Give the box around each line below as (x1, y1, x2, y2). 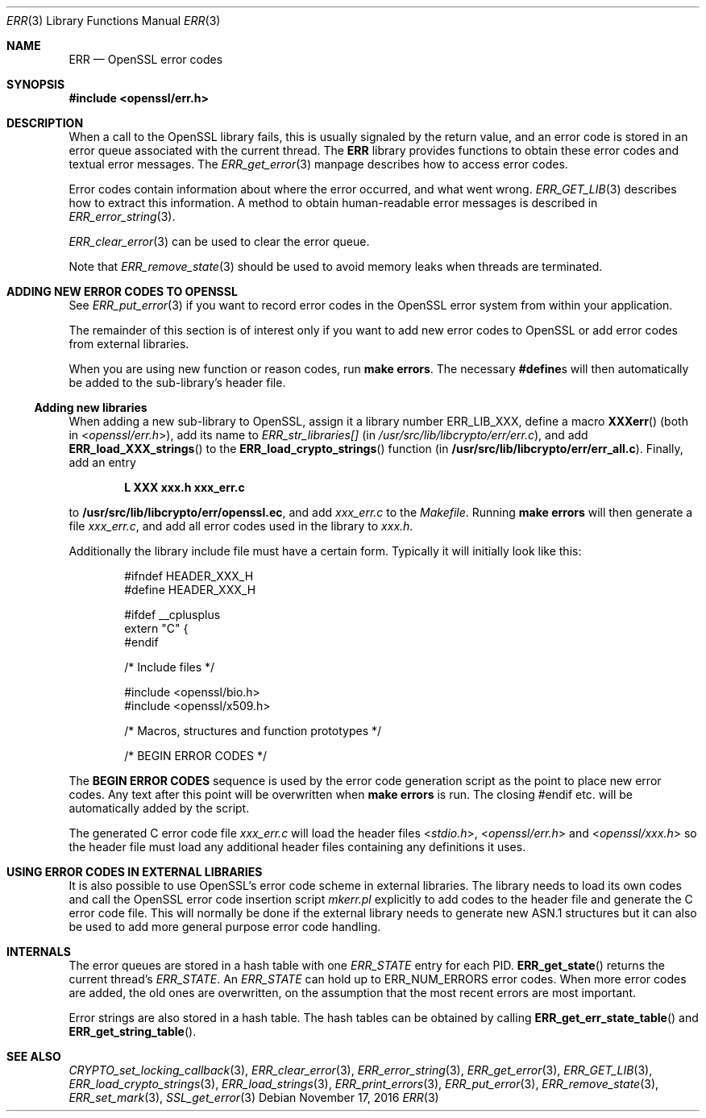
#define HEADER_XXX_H (124, 583, 256, 596)
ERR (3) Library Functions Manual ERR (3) (6, 14, 221, 27)
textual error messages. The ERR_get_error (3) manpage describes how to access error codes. (69, 157, 568, 171)
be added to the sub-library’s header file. (69, 376, 286, 389)
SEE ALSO (6, 1049, 61, 1063)
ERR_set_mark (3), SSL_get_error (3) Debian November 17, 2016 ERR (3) (69, 1091, 439, 1104)
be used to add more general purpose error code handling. (69, 920, 381, 933)
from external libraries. (69, 337, 189, 351)
